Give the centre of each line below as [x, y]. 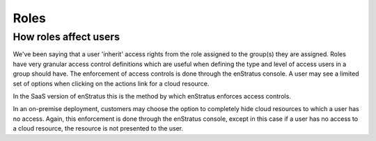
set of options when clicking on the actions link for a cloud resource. [111, 83]
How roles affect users [66, 37]
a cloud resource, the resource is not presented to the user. [98, 128]
